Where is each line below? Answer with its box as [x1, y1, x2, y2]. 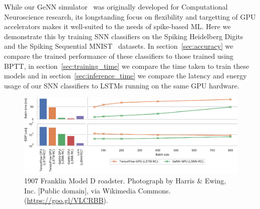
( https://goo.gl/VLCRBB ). [24, 195, 108, 205]
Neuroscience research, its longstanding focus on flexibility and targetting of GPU [4, 11, 256, 22]
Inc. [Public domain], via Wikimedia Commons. [24, 185, 171, 195]
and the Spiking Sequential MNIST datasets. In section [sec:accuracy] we [4, 41, 233, 51]
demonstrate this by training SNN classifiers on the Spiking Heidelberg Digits [4, 31, 243, 41]
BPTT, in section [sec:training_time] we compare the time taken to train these [4, 60, 249, 71]
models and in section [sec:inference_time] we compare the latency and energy [4, 70, 247, 81]
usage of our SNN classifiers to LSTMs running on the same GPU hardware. [4, 80, 239, 90]
